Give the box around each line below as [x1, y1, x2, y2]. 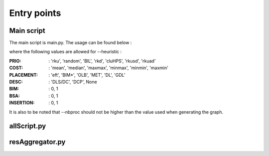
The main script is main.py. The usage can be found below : [9, 40, 132, 46]
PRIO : [9, 58, 21, 64]
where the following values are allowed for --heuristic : [9, 49, 122, 55]
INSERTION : [9, 100, 35, 106]
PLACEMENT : [9, 72, 38, 78]
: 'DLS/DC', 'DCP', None [48, 79, 97, 85]
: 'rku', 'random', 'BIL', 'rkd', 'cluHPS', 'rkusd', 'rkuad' [48, 58, 156, 64]
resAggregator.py [9, 138, 66, 147]
